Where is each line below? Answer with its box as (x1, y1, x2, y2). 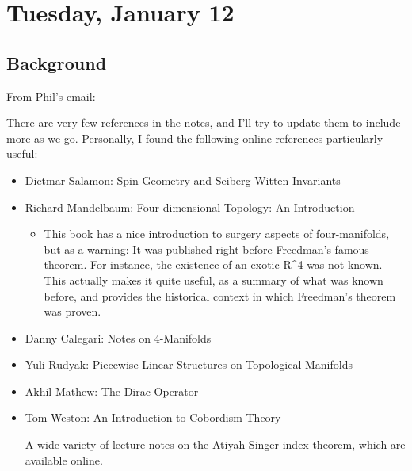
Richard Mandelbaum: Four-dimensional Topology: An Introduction (25, 198, 355, 215)
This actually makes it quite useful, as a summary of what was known (44, 271, 383, 288)
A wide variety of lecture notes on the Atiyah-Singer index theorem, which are (25, 436, 406, 453)
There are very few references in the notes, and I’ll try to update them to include (6, 114, 401, 131)
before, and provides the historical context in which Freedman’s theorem (44, 287, 396, 304)
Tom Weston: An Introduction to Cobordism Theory (25, 409, 281, 426)
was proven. (44, 303, 101, 320)
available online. (25, 451, 103, 468)
